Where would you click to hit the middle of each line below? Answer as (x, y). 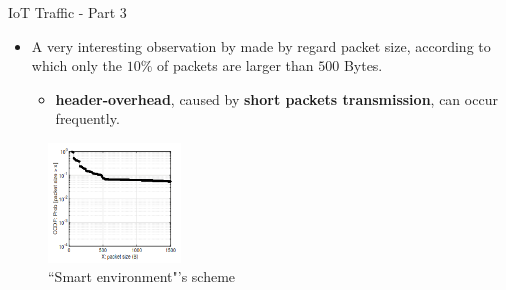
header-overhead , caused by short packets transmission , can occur (276, 98)
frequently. (87, 118)
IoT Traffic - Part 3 (67, 12)
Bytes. (363, 65)
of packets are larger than (235, 65)
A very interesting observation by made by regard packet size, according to (261, 45)
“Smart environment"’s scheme (142, 276)
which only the (77, 65)
